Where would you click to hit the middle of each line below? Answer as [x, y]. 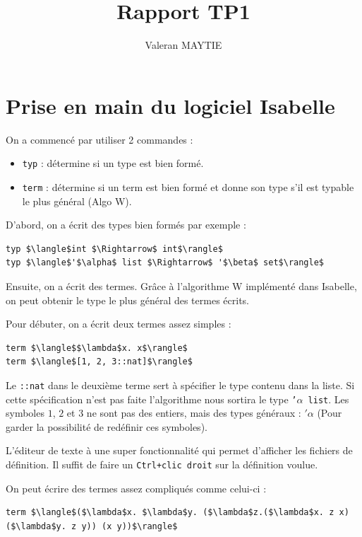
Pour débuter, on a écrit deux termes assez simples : [119, 324]
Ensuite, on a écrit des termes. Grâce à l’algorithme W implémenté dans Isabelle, [181, 285]
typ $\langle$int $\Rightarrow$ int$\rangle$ [114, 249]
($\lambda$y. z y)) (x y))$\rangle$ [92, 526]
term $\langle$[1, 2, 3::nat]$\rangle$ [99, 362]
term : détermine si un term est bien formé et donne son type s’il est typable [188, 186]
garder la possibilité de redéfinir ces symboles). [107, 426]
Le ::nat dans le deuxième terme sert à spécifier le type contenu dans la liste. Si [180, 385]
